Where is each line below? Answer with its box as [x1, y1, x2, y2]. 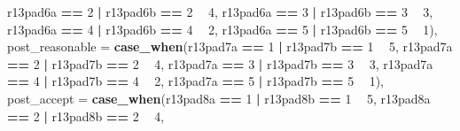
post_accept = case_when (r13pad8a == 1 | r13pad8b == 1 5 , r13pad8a [7, 89, 431, 107]
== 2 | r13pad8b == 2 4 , [7, 106, 165, 125]
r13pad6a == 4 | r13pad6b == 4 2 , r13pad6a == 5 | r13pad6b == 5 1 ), [7, 19, 438, 38]
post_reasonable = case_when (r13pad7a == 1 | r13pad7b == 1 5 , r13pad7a [7, 37, 453, 56]
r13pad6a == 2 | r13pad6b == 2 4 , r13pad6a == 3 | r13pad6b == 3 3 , [7, 3, 433, 20]
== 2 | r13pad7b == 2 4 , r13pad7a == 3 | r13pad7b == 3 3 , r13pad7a [7, 54, 433, 73]
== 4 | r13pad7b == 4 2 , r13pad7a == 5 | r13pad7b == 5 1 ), [7, 72, 384, 90]
